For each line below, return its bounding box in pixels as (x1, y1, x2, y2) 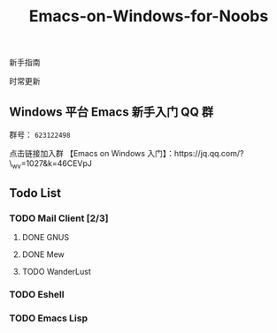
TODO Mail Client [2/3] (9, 212, 109, 224)
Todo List (9, 185, 62, 201)
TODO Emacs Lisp (9, 312, 88, 324)
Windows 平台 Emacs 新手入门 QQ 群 (9, 104, 214, 119)
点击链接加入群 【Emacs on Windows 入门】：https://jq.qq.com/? (9, 148, 244, 158)
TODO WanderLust (21, 267, 91, 277)
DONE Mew (21, 249, 65, 260)
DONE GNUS (21, 232, 69, 243)
